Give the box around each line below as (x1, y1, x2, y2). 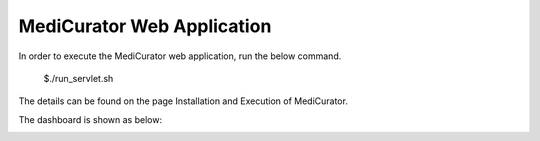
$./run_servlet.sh (43, 72, 114, 84)
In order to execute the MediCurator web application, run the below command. (18, 50, 342, 62)
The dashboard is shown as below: (18, 113, 163, 125)
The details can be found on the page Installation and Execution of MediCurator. (18, 95, 349, 107)
